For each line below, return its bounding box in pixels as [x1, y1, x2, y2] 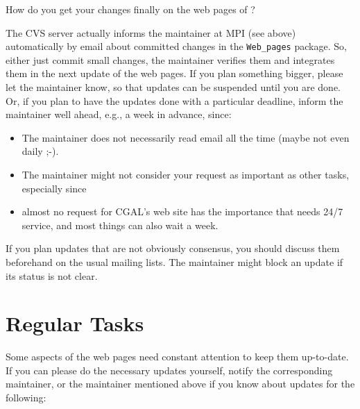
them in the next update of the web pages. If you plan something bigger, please [6, 66, 343, 81]
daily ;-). [22, 144, 59, 158]
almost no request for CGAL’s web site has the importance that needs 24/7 [22, 204, 343, 219]
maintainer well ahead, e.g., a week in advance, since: [6, 107, 232, 122]
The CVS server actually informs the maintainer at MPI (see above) [6, 25, 296, 40]
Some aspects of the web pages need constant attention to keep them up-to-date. [6, 349, 349, 364]
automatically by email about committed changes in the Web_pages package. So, [6, 39, 347, 53]
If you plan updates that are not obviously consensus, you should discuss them [6, 241, 340, 256]
